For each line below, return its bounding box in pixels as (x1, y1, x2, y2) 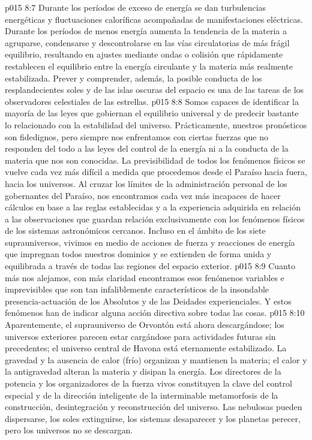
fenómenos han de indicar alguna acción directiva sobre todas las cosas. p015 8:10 (5, 306, 305, 319)
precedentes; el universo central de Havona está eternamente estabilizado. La (5, 342, 287, 354)
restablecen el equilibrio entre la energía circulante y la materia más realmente (5, 59, 293, 72)
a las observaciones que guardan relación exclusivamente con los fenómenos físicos (5, 212, 305, 225)
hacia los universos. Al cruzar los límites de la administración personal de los (5, 177, 287, 189)
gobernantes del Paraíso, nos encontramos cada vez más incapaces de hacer (5, 189, 281, 201)
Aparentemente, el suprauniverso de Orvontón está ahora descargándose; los (5, 318, 284, 331)
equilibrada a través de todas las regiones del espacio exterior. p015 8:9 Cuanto (5, 260, 295, 272)
